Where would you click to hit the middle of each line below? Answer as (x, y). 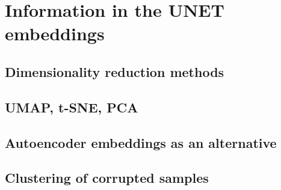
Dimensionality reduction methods (115, 71)
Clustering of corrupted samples (107, 178)
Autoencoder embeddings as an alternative (141, 142)
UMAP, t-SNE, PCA (72, 107)
